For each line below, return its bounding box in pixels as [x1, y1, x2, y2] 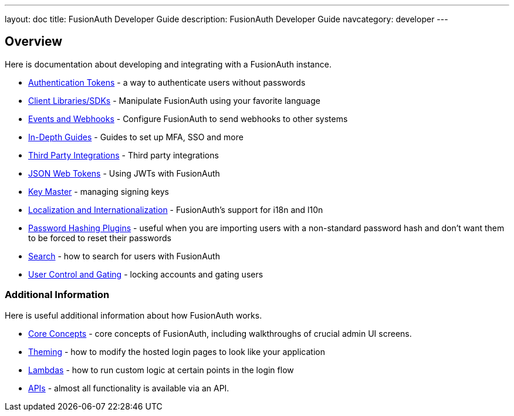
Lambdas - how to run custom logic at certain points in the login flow [28, 364, 294, 375]
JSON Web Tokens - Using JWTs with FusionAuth [28, 168, 220, 178]
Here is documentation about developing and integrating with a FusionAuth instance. [5, 59, 332, 69]
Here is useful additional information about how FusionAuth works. [5, 310, 262, 320]
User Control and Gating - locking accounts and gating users [28, 269, 263, 279]
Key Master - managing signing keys [28, 186, 170, 197]
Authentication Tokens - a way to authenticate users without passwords [28, 77, 306, 87]
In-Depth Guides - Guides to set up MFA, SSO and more [28, 131, 244, 142]
